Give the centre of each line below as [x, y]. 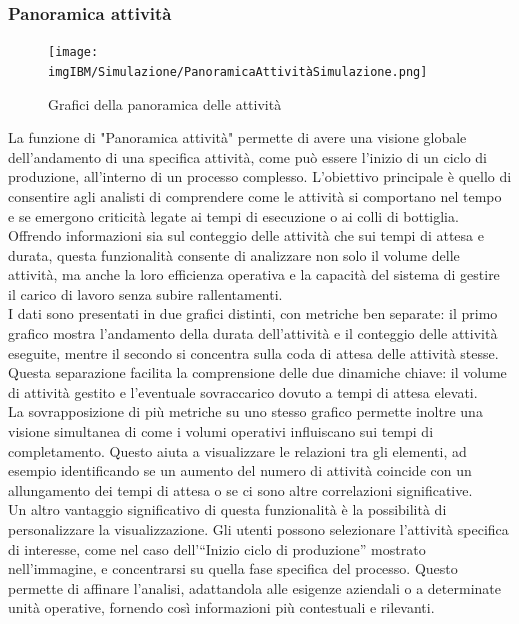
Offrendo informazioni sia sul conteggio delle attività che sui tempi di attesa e [246, 235]
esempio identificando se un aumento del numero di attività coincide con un [240, 470]
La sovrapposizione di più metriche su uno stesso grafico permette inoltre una [245, 411]
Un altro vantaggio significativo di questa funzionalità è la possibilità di [227, 509]
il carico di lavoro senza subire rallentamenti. [145, 293]
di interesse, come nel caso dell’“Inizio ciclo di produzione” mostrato [217, 548]
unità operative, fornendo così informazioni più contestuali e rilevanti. [221, 607]
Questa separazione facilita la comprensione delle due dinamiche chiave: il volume [257, 372]
